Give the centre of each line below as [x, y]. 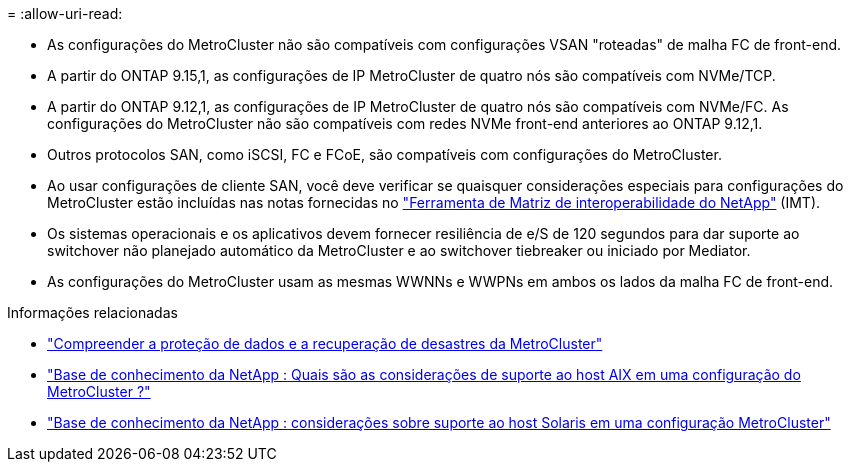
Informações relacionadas [92, 312]
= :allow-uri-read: [65, 13]
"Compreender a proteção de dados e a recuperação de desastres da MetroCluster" [325, 343]
